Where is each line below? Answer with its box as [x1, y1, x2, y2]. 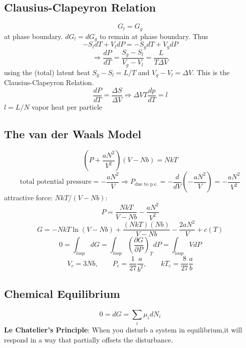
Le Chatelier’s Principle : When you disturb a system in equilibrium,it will [4, 324, 242, 335]
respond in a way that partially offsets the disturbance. [4, 334, 173, 344]
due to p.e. [135, 181, 158, 187]
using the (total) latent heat [4, 67, 90, 77]
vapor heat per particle [32, 101, 102, 112]
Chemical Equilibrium [4, 286, 120, 301]
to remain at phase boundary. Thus [99, 31, 208, 41]
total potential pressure [20, 178, 92, 186]
